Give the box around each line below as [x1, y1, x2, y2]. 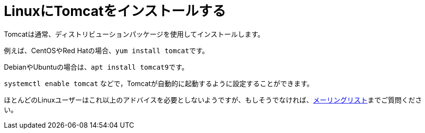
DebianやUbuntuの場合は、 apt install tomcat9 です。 [4, 62, 189, 71]
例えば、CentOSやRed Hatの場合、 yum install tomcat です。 [4, 46, 209, 55]
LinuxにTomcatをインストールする [4, 3, 226, 19]
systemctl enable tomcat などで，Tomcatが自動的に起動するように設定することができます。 [4, 79, 314, 88]
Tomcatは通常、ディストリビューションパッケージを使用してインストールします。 [4, 30, 265, 38]
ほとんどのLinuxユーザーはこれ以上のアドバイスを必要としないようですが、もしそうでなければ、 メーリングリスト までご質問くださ [4, 95, 422, 104]
